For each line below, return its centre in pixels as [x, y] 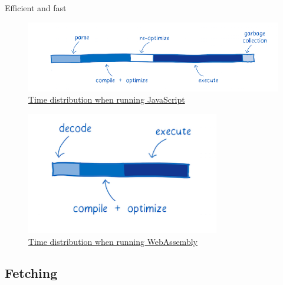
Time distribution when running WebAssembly [113, 241]
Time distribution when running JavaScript [107, 99]
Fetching [31, 273]
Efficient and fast [36, 8]
